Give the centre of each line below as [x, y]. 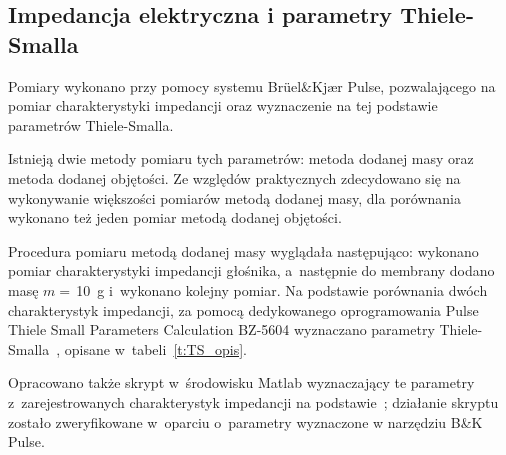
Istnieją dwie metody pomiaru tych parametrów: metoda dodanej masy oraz [241, 158]
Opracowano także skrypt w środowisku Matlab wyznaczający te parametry [241, 382]
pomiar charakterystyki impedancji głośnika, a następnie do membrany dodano [251, 270]
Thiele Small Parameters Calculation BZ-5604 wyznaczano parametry [221, 329]
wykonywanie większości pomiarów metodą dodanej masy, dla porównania [234, 197]
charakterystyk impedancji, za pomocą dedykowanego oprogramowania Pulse [243, 309]
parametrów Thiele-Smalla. [91, 124]
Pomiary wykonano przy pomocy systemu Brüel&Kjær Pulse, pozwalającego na [252, 85]
